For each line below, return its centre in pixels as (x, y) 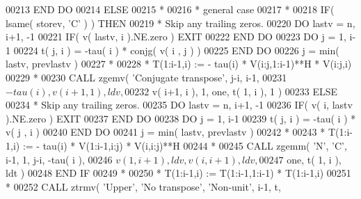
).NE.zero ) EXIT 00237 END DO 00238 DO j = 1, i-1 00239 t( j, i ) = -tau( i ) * (181, 118)
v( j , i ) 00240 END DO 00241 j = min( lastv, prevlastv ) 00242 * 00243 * (166, 132)
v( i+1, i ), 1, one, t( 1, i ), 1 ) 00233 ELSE (245, 91)
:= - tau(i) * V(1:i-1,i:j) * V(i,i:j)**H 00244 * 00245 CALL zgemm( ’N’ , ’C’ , (185, 145)
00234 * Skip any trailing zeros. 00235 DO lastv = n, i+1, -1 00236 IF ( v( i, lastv (179, 105)
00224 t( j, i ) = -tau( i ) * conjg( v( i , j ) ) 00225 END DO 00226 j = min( (176, 50)
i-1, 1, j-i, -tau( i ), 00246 (59, 159)
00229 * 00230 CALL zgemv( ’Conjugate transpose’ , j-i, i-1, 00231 (146, 77)
